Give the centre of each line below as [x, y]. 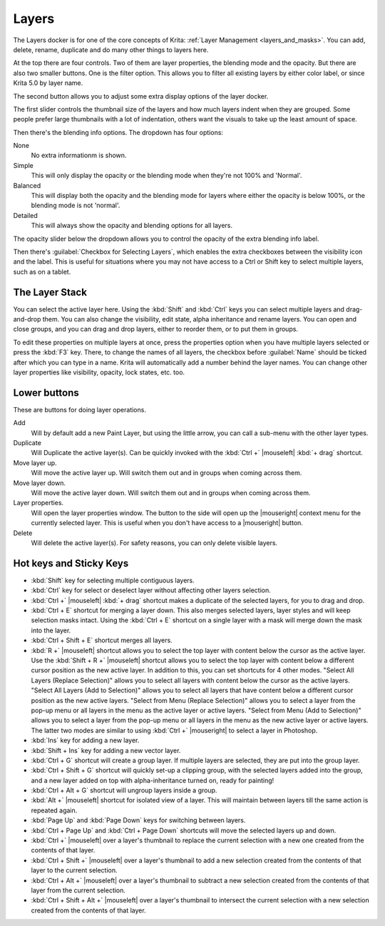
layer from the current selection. [78, 890]
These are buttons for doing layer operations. [79, 409]
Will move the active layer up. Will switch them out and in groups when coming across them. [166, 473]
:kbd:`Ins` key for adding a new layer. [85, 740]
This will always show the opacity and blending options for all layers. [132, 226]
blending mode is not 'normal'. [76, 205]
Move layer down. [39, 483]
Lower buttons [46, 393]
